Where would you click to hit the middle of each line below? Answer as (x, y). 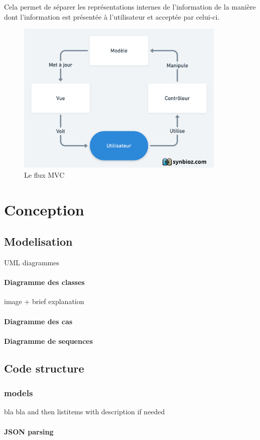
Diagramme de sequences (48, 341)
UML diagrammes (32, 263)
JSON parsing (29, 431)
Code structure (44, 368)
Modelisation (38, 241)
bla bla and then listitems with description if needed (85, 412)
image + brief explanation (44, 301)
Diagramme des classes (44, 282)
